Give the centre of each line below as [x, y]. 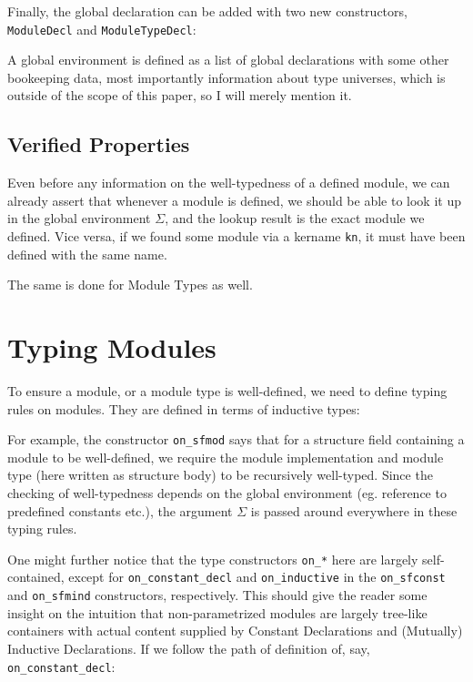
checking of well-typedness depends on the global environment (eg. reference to [227, 493]
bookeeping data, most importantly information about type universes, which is [226, 77]
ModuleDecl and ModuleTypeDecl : [102, 29]
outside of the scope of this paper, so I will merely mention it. [180, 95]
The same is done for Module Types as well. [130, 285]
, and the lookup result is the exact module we [295, 218]
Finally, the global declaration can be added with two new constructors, [207, 11]
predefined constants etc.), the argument [120, 510]
